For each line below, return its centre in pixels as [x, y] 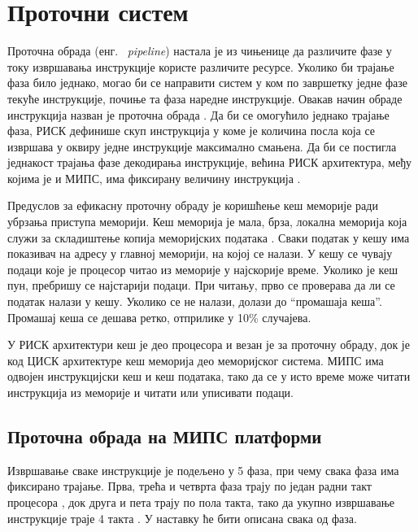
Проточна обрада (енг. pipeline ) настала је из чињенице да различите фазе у [200, 51]
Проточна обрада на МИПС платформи [165, 436]
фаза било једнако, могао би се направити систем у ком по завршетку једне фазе [208, 83]
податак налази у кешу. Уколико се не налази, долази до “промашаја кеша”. [195, 301]
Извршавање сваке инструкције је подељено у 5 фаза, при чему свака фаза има [203, 470]
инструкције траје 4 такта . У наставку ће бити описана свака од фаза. [182, 518]
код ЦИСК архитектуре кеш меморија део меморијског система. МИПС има [196, 360]
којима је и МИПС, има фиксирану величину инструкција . [154, 178]
